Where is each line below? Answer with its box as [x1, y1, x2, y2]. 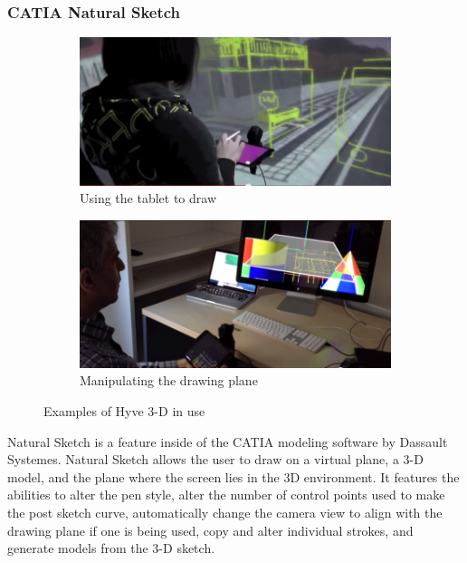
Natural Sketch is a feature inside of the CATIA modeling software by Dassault [7, 432, 448, 451]
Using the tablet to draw [80, 189, 217, 208]
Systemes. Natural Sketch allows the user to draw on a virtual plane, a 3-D [7, 450, 424, 469]
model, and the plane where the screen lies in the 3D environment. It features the [7, 467, 460, 486]
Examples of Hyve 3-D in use [43, 401, 205, 420]
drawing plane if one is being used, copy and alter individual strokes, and [7, 520, 414, 539]
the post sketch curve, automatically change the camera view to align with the [7, 502, 443, 521]
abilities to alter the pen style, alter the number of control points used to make [7, 485, 445, 504]
